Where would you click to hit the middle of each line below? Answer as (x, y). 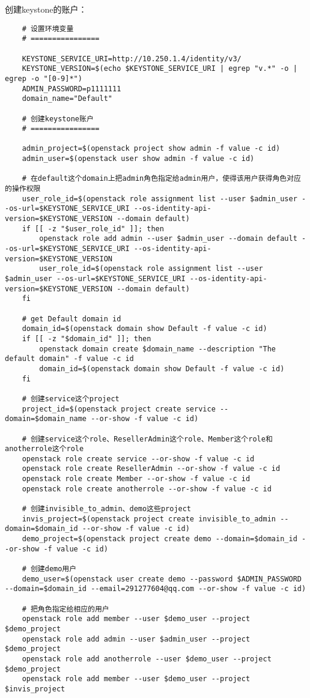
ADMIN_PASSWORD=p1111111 (71, 89)
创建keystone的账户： (46, 9)
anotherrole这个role (44, 449)
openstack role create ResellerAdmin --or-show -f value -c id (151, 469)
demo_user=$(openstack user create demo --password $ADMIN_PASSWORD (162, 579)
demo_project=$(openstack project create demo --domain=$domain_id (160, 539)
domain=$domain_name (46, 419)
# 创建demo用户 (49, 569)
